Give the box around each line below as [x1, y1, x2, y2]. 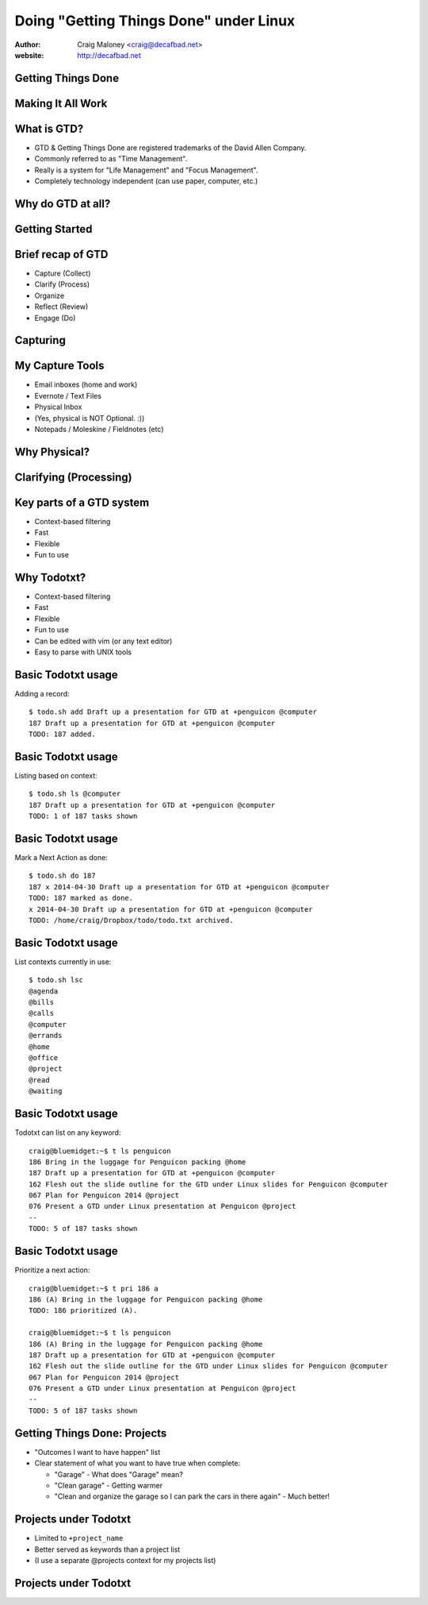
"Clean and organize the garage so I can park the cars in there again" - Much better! [54, 1491, 331, 1501]
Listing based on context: [14, 770, 98, 780]
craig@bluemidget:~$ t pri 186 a [29, 1283, 159, 1293]
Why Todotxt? [14, 570, 86, 584]
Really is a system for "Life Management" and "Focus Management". [34, 165, 258, 175]
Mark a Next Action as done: [14, 853, 109, 862]
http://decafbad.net [77, 50, 142, 60]
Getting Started [14, 222, 93, 236]
